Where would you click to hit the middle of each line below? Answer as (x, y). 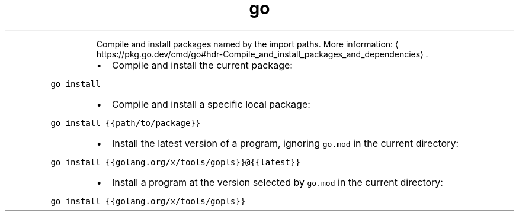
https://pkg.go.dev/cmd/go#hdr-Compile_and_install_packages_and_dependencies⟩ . (262, 54)
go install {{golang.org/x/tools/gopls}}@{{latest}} (175, 162)
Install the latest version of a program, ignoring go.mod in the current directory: (285, 143)
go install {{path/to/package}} (126, 123)
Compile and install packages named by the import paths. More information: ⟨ (247, 44)
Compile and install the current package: (202, 65)
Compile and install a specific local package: (211, 104)
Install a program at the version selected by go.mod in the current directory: (277, 182)
